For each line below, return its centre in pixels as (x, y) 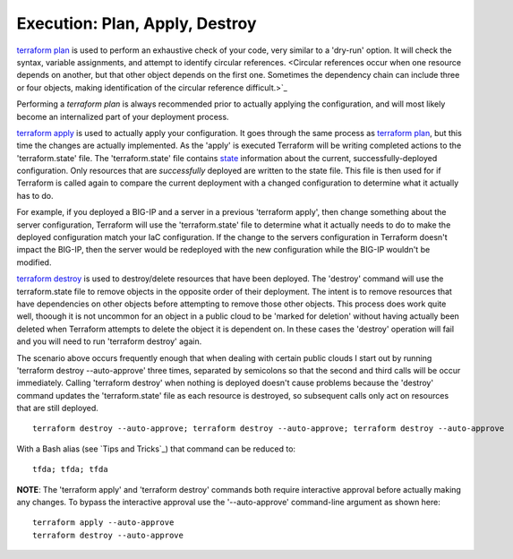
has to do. (35, 195)
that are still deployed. (57, 408)
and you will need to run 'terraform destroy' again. (109, 341)
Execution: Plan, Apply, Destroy (137, 23)
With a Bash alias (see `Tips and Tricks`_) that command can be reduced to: (156, 449)
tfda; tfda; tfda (70, 469)
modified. (34, 262)
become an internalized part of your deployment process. (123, 116)
